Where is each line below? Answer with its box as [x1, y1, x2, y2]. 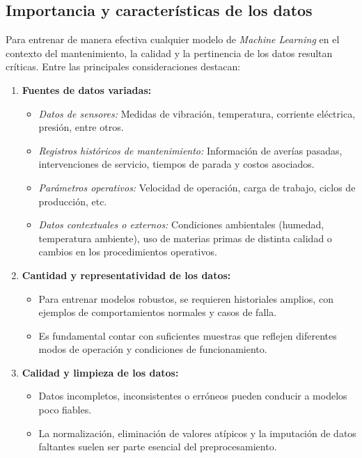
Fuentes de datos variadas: [22, 82, 152, 97]
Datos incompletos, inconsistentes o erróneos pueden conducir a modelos [38, 388, 347, 403]
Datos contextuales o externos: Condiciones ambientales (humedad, [38, 217, 324, 232]
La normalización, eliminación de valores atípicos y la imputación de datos [38, 425, 356, 440]
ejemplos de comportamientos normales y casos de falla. [38, 305, 277, 319]
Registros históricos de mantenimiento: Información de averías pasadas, [38, 143, 343, 157]
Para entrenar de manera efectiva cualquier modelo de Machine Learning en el [6, 32, 340, 47]
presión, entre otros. [38, 120, 124, 134]
